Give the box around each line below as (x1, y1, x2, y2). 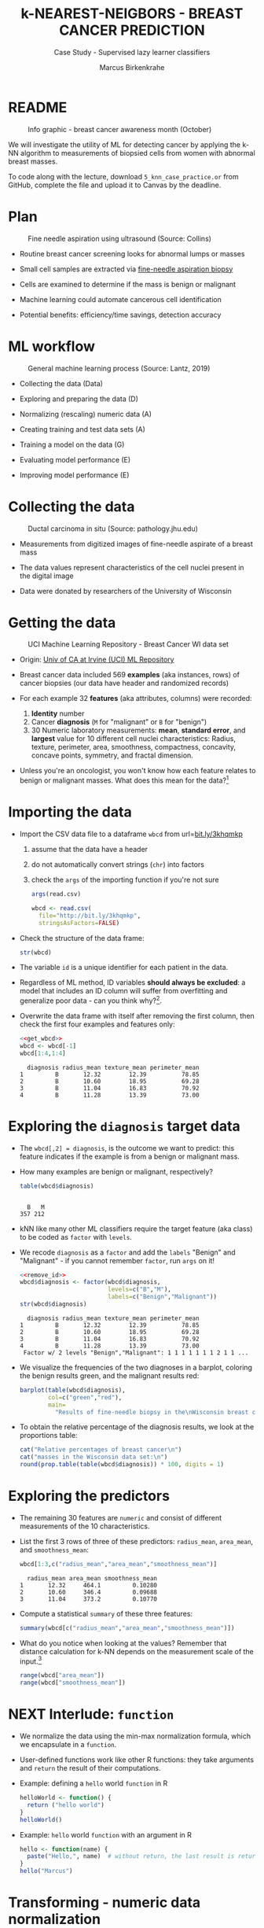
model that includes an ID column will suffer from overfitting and (19, 986, 228, 996)
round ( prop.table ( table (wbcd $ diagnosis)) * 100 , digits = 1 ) (19, 1461, 225, 1469)
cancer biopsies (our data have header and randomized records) (19, 678, 229, 688)
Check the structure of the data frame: (19, 933, 145, 942)
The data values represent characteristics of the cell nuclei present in (19, 562, 245, 572)
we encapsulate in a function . (19, 1740, 117, 1749)
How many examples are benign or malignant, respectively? (19, 1167, 214, 1176)
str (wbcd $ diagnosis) (19, 1300, 87, 1308)
